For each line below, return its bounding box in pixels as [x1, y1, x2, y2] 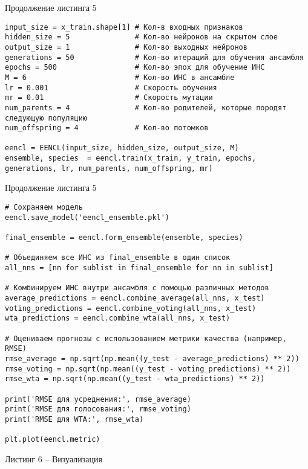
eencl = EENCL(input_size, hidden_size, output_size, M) [5, 144, 239, 153]
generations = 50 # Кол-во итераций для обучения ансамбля [5, 53, 304, 62]
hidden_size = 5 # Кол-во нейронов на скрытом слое [5, 33, 278, 42]
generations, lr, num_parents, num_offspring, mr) [5, 164, 213, 173]
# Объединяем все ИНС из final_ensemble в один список [5, 253, 231, 262]
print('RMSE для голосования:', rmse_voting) [5, 405, 191, 414]
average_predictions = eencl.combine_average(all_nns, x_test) [5, 293, 265, 302]
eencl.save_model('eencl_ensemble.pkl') [5, 213, 170, 222]
